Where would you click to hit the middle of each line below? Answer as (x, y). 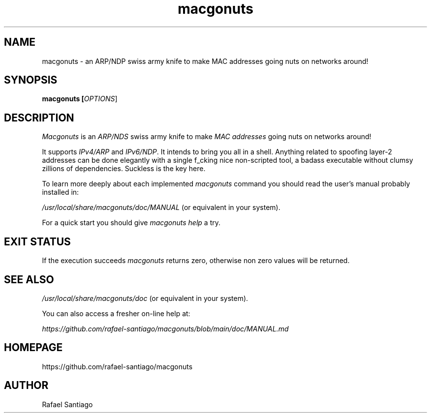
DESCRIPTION (39, 118)
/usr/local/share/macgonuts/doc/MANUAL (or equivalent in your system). (161, 208)
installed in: (61, 192)
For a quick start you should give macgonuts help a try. (131, 223)
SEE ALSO (29, 279)
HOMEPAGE (33, 348)
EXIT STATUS (37, 241)
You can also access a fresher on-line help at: (116, 313)
